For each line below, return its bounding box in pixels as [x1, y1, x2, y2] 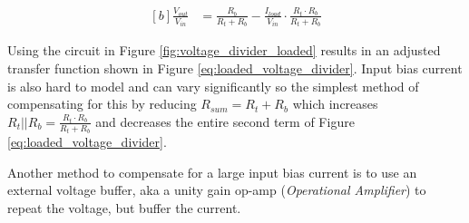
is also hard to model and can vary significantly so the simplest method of [7, 76, 419, 95]
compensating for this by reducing [7, 94, 197, 113]
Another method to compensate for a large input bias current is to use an [7, 162, 417, 181]
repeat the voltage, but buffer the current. [7, 199, 241, 218]
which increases [292, 94, 378, 113]
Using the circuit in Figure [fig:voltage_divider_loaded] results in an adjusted [7, 41, 441, 60]
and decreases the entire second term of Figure [95, 111, 355, 131]
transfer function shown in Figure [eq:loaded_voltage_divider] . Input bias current [7, 59, 463, 78]
